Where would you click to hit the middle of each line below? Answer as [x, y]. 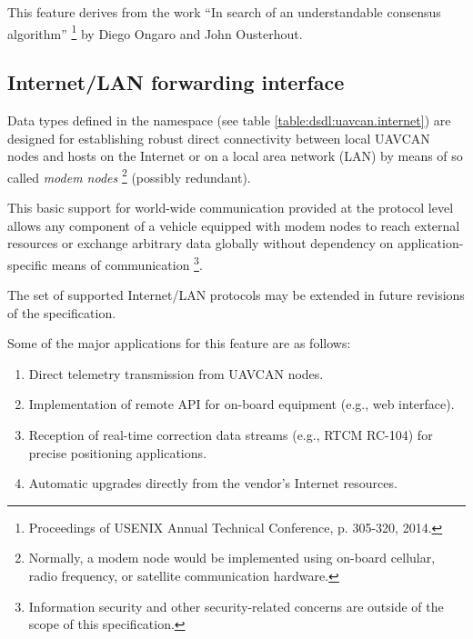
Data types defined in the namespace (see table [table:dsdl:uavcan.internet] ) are [229, 120]
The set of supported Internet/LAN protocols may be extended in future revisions [236, 295]
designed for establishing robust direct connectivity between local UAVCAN [219, 138]
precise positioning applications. [117, 452]
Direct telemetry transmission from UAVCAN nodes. [176, 373]
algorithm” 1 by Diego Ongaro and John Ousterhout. [155, 32]
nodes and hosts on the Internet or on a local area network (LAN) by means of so [235, 156]
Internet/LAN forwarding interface [176, 82]
